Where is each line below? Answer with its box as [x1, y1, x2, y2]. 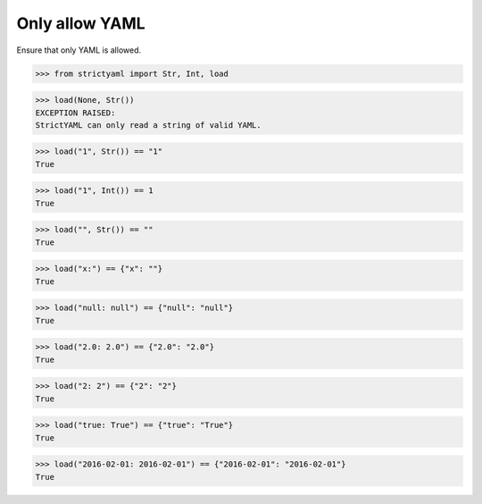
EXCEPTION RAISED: [35, 107, 116, 118]
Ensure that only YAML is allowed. [16, 45, 142, 55]
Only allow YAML [16, 13, 146, 33]
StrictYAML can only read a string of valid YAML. [35, 120, 262, 130]
